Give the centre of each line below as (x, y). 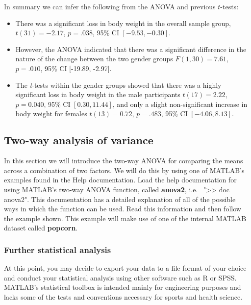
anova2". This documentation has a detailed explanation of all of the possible (120, 199)
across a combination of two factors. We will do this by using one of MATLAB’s (124, 170)
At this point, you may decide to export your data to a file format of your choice (125, 268)
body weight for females (51, 114)
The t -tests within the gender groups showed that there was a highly (118, 85)
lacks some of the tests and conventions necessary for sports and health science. (123, 296)
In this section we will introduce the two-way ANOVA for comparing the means (124, 161)
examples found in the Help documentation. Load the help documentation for (120, 180)
